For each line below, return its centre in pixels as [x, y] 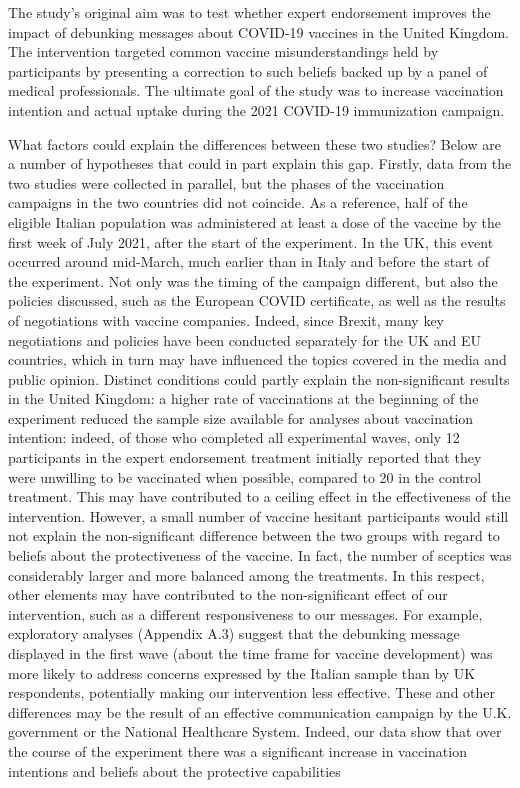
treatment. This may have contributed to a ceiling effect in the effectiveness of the [259, 496]
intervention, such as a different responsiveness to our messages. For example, [245, 613]
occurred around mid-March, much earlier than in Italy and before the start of [249, 261]
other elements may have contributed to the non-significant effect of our [228, 594]
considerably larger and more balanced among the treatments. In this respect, [246, 574]
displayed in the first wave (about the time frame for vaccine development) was [250, 653]
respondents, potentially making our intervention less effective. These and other [252, 692]
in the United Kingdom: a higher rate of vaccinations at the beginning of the [243, 398]
